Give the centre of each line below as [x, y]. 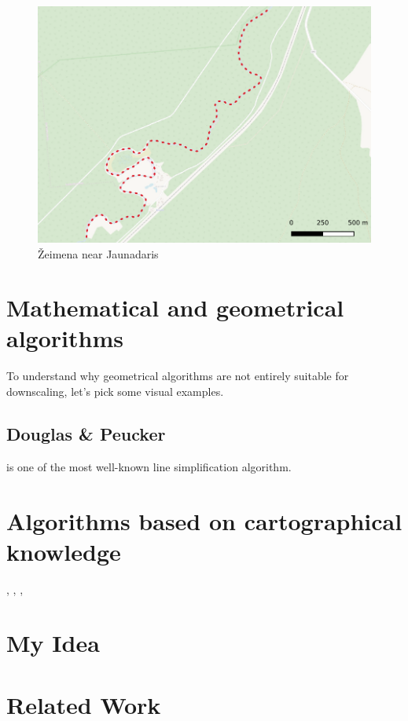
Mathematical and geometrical [175, 307]
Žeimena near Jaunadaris [98, 253]
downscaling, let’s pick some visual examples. [115, 391]
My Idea [53, 643]
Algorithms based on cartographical [204, 520]
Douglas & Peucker [86, 433]
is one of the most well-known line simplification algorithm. [149, 466]
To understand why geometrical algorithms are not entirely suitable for [178, 376]
